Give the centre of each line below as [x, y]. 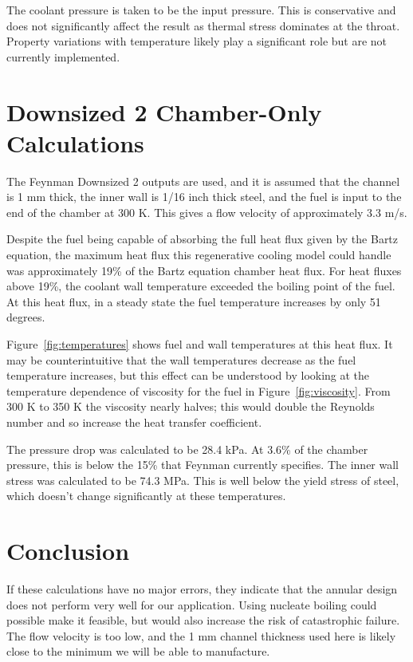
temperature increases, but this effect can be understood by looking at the [188, 375]
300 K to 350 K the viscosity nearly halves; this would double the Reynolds [191, 406]
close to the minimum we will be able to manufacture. [138, 651]
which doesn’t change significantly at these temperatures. [146, 496]
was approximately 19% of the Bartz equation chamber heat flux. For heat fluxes [204, 270]
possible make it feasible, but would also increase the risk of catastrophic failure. [203, 620]
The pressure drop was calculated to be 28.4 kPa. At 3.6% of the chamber [187, 449]
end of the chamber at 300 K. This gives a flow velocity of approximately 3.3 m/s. [207, 212]
